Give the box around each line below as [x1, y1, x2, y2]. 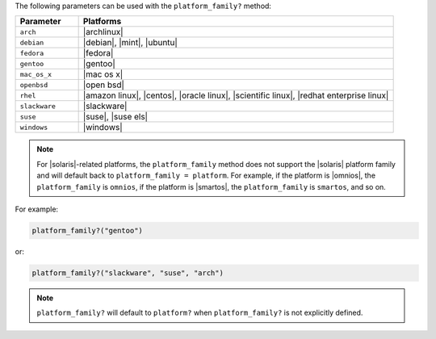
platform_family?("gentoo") [31, 226, 143, 235]
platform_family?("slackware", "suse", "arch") [31, 268, 224, 278]
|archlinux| [82, 27, 124, 38]
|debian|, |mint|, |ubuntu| [82, 37, 178, 48]
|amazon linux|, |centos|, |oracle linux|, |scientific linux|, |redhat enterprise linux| [82, 90, 389, 101]
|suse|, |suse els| [82, 111, 149, 123]
